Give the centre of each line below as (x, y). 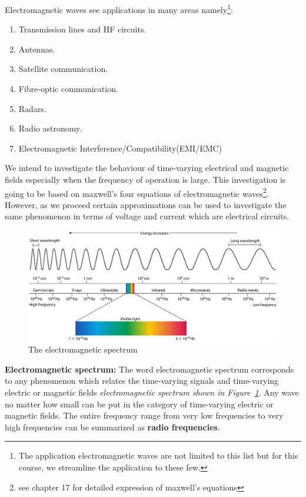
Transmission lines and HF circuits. (82, 29)
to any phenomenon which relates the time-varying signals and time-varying (142, 381)
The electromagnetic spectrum (83, 349)
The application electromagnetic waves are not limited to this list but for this (158, 455)
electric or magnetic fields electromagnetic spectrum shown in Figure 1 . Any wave (152, 392)
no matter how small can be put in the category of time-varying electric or (139, 404)
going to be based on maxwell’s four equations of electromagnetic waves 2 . (137, 192)
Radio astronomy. (50, 128)
